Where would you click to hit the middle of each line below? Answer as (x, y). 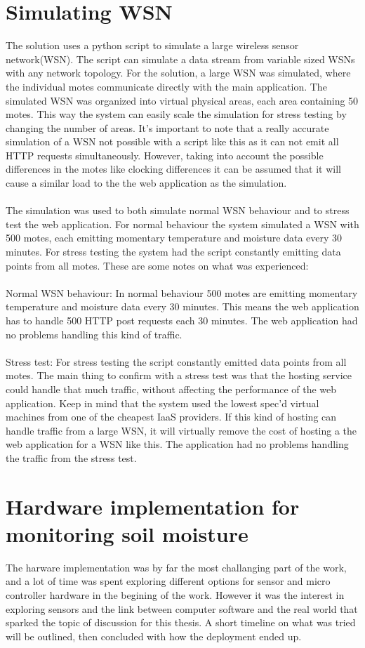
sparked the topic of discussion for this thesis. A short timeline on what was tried (181, 622)
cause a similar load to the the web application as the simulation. (146, 183)
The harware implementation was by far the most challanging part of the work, (176, 567)
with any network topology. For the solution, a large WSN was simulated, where (178, 73)
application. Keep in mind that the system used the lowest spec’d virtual (162, 403)
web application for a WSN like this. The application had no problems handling (177, 444)
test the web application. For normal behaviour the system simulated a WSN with (182, 224)
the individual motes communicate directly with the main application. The (166, 86)
